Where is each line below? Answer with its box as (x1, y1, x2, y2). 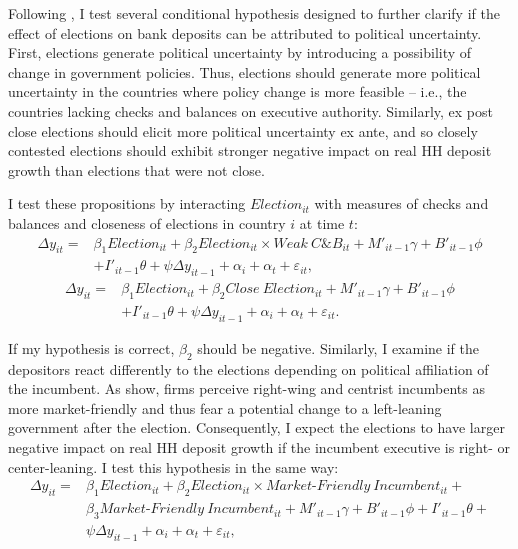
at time (299, 212, 345, 233)
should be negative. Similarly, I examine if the (197, 337, 479, 358)
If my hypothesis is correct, (8, 337, 175, 358)
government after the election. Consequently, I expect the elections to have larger (8, 417, 505, 438)
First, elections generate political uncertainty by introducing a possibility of (8, 42, 472, 63)
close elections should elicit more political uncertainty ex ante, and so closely (8, 120, 478, 141)
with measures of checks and (314, 193, 489, 214)
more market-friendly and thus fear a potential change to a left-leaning (8, 397, 442, 418)
